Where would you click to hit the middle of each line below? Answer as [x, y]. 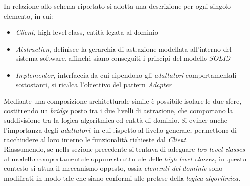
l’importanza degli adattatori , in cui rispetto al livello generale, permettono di [120, 129]
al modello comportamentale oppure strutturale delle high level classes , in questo [125, 158]
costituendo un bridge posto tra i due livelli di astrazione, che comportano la [119, 110]
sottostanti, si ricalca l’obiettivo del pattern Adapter [93, 84]
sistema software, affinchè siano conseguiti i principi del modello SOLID [123, 58]
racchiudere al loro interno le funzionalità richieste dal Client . [96, 139]
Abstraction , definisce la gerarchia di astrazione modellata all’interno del [124, 48]
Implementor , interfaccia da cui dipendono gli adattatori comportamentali [126, 74]
